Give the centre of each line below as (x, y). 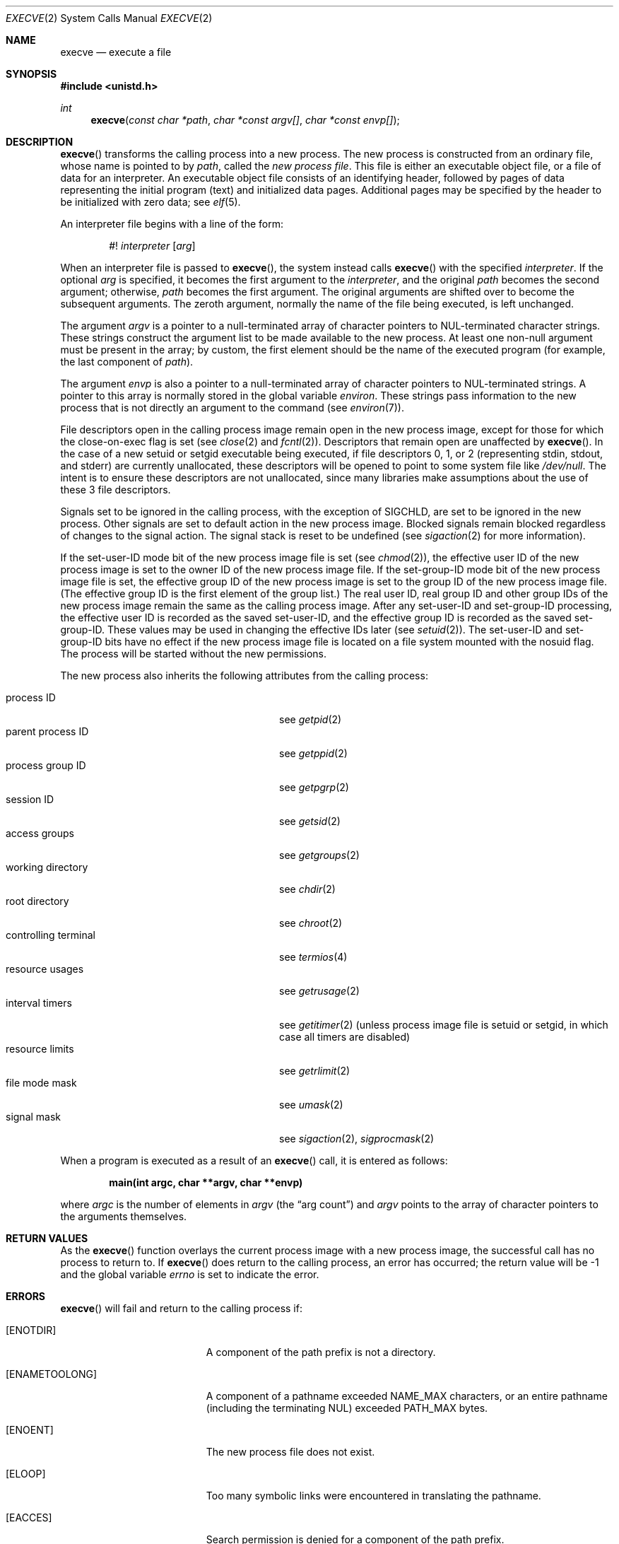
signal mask (34, 1117)
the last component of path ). (127, 362)
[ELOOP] (26, 1474)
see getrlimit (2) (315, 1071)
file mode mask (41, 1083)
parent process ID (47, 731)
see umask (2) (311, 1105)
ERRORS (26, 1296)
